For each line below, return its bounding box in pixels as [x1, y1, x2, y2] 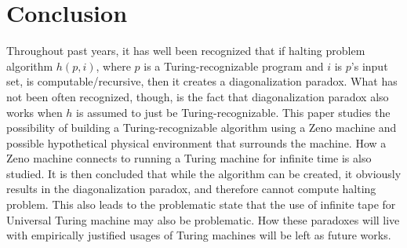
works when [6, 104, 63, 120]
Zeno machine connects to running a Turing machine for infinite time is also [6, 150, 372, 166]
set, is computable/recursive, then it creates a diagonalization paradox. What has [6, 73, 398, 89]
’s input [351, 57, 388, 74]
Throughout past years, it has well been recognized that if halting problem [6, 42, 365, 59]
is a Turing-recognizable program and [144, 57, 324, 74]
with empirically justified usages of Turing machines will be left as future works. [6, 227, 391, 243]
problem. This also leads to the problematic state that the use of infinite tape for [6, 196, 396, 213]
